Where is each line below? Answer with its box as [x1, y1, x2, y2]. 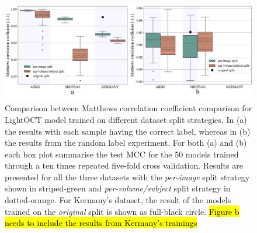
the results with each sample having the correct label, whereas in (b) [5, 125, 251, 137]
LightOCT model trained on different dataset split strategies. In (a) [5, 113, 247, 125]
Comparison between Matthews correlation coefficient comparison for [5, 102, 252, 114]
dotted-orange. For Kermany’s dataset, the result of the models [5, 194, 231, 206]
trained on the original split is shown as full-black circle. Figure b [5, 205, 239, 217]
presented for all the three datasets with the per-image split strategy [5, 170, 250, 183]
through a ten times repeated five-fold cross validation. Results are [5, 159, 243, 172]
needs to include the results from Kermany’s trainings [5, 217, 197, 229]
